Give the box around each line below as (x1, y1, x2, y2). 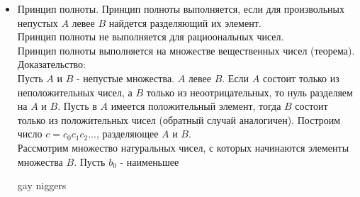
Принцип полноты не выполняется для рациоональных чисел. (17, 29, 284, 44)
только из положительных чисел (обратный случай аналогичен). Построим (17, 112, 341, 127)
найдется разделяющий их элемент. (108, 15, 261, 30)
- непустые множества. (76, 70, 174, 85)
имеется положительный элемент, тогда (111, 98, 281, 113)
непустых (17, 15, 58, 30)
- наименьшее (120, 154, 179, 169)
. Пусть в (57, 98, 97, 113)
